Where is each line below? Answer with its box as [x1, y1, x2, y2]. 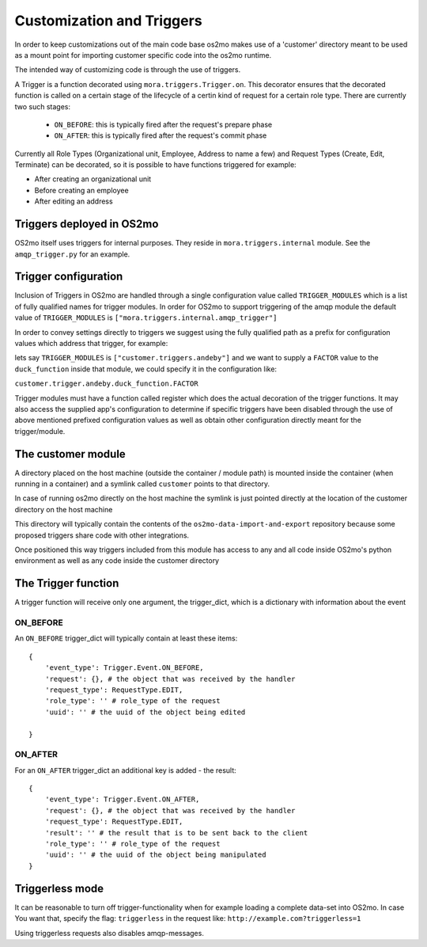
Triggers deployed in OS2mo [14, 218, 159, 231]
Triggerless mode [14, 881, 104, 895]
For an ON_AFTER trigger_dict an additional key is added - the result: [14, 765, 236, 775]
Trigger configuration [14, 270, 123, 283]
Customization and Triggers [14, 12, 202, 29]
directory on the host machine [14, 504, 113, 514]
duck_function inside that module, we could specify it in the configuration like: [14, 364, 277, 374]
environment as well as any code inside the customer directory [14, 556, 220, 565]
